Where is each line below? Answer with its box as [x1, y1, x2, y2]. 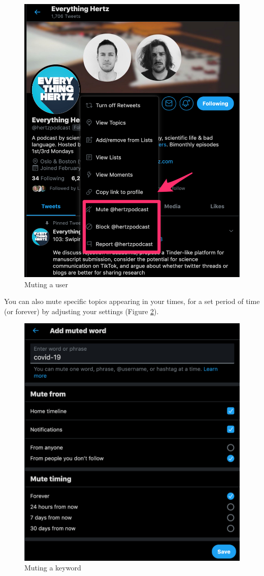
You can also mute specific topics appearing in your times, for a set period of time [4, 296, 260, 307]
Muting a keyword [24, 562, 81, 573]
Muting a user [24, 279, 69, 289]
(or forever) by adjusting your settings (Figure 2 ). [4, 306, 159, 316]
